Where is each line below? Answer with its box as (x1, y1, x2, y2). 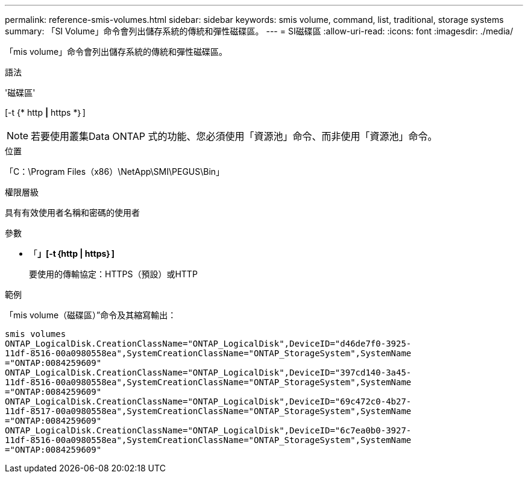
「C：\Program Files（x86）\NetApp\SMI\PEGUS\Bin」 (5, 166, 225, 177)
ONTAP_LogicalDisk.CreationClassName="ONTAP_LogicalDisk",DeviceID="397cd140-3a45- (5, 368, 412, 377)
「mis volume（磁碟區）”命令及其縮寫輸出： (5, 310, 177, 320)
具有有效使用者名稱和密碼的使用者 (5, 207, 140, 218)
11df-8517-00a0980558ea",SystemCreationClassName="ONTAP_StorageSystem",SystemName (5, 406, 412, 416)
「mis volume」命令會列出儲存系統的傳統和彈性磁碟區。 (5, 46, 228, 57)
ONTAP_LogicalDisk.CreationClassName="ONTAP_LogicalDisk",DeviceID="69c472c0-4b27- (5, 397, 412, 406)
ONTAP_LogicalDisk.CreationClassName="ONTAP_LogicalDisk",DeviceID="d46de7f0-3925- (5, 339, 412, 348)
